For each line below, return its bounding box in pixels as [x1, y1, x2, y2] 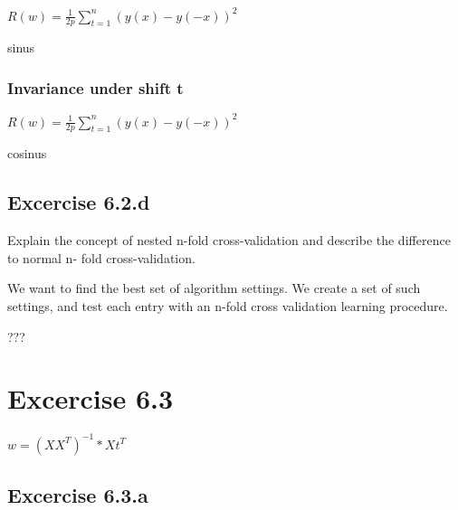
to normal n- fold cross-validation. [7, 248, 196, 267]
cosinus [7, 144, 47, 163]
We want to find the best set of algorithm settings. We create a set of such [7, 279, 421, 297]
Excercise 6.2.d [7, 188, 150, 216]
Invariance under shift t [7, 76, 184, 99]
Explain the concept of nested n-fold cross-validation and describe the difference [7, 231, 451, 250]
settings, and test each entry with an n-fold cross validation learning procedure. [7, 297, 448, 316]
